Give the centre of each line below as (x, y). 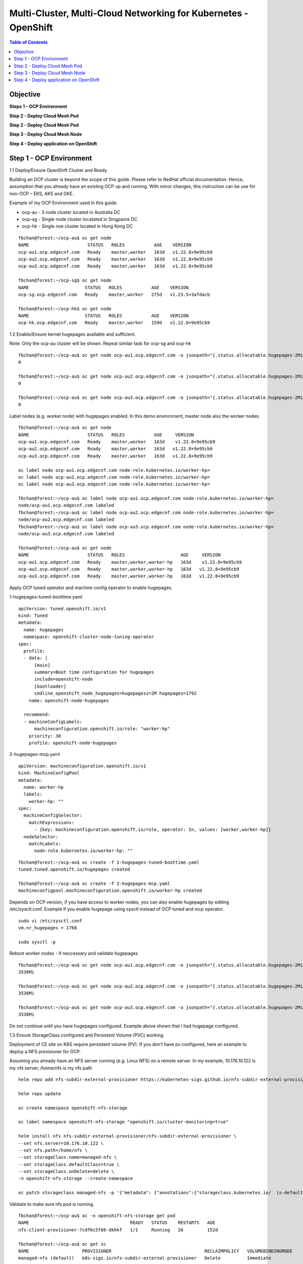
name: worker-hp (44, 787)
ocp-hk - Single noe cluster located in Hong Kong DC (78, 226)
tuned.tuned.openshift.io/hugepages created (74, 869)
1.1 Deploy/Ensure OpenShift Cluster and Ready (58, 170)
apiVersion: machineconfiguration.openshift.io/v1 (82, 766)
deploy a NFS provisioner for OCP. (45, 1051)
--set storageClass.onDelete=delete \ (66, 1171)
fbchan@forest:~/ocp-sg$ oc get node (65, 280)
